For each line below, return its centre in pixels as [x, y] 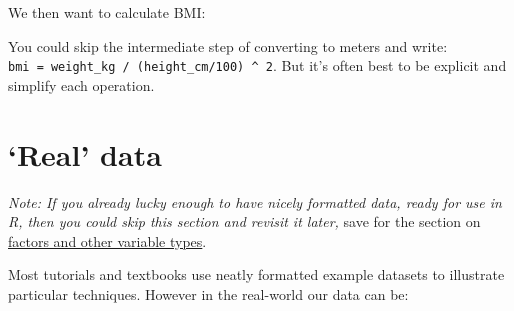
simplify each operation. [81, 84]
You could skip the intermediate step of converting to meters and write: [228, 45]
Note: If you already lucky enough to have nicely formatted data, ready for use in [255, 201]
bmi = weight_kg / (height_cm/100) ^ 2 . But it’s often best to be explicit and [257, 65]
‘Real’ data [85, 153]
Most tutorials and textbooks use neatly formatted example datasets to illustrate [256, 274]
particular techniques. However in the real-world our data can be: [208, 293]
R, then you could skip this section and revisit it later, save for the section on [244, 221]
